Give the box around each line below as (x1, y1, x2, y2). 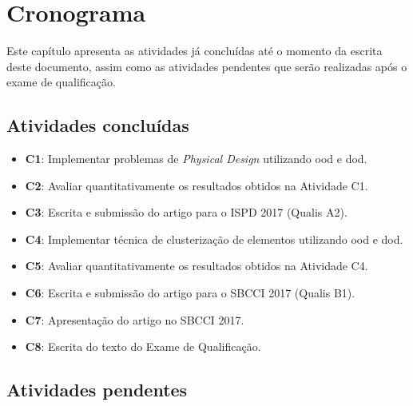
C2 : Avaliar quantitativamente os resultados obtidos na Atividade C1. (25, 177, 368, 193)
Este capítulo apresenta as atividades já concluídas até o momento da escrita (6, 42, 383, 59)
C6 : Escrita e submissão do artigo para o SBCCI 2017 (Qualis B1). (25, 285, 355, 301)
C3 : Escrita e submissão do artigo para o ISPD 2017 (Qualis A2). (25, 204, 347, 221)
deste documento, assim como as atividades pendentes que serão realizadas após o (6, 58, 407, 74)
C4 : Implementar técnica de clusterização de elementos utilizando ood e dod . (25, 230, 403, 247)
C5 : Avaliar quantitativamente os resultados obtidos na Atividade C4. (25, 257, 368, 274)
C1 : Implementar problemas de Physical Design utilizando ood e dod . (25, 150, 367, 167)
